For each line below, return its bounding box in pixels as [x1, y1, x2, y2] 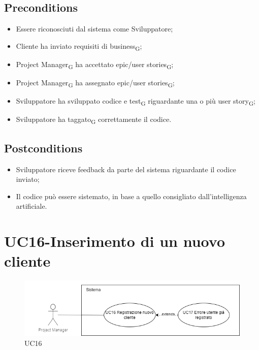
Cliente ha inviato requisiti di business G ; [16, 40, 142, 52]
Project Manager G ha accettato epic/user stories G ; [16, 58, 174, 71]
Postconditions [4, 140, 83, 155]
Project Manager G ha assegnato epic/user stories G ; [16, 77, 175, 89]
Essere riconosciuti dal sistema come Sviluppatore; [16, 23, 173, 34]
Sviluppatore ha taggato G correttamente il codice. [16, 114, 172, 126]
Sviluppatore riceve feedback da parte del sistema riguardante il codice [16, 164, 236, 174]
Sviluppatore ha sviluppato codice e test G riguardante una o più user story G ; [16, 96, 255, 107]
